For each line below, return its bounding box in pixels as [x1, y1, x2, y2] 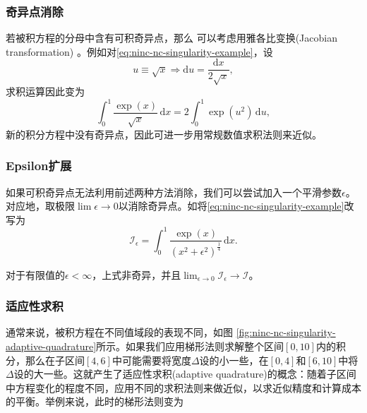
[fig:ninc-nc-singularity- [236, 325, 336, 340]
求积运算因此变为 [6, 84, 85, 99]
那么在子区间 [25, 352, 85, 367]
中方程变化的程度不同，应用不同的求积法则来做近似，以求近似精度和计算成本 [6, 380, 361, 395]
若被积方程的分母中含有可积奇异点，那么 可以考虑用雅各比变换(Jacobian [6, 30, 337, 45]
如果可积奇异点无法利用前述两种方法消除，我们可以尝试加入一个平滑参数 [6, 184, 342, 199]
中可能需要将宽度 [112, 352, 191, 367]
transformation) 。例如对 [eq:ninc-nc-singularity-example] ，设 [6, 44, 273, 59]
